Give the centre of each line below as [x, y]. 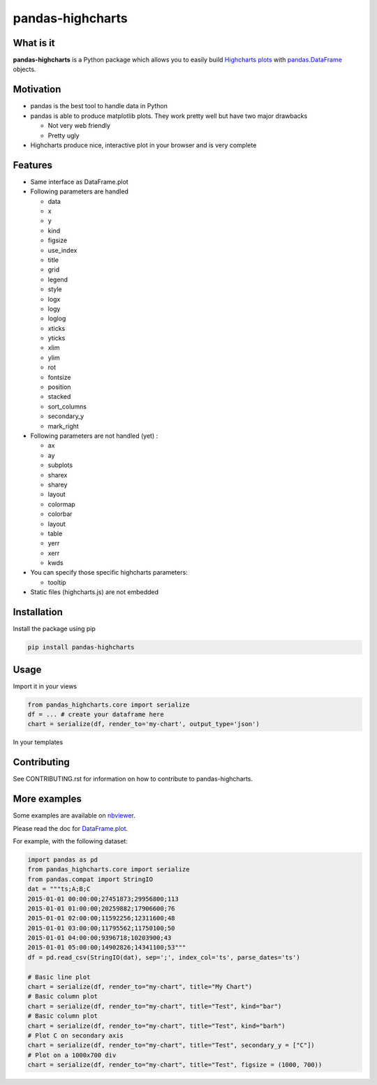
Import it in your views [45, 686]
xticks [57, 328]
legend [58, 279]
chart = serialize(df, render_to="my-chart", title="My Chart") [140, 987]
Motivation [37, 90]
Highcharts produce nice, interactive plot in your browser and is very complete [143, 145]
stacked [59, 397]
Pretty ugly [64, 135]
